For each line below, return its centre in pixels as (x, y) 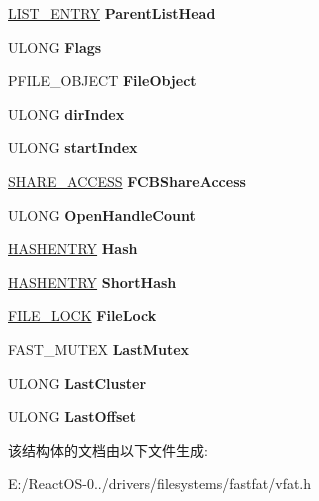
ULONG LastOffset (72, 416)
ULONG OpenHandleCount (102, 214)
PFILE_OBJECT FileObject (102, 80)
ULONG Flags (55, 46)
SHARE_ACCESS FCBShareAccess (127, 180)
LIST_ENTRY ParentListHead (112, 13)
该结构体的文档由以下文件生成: (108, 449)
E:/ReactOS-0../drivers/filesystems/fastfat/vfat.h (160, 483)
